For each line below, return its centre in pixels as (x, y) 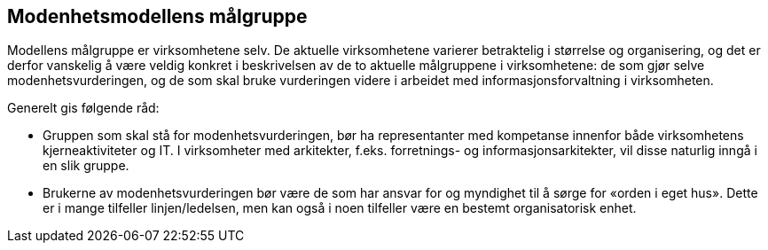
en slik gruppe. (86, 166)
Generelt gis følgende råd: (83, 108)
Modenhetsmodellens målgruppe (157, 16)
